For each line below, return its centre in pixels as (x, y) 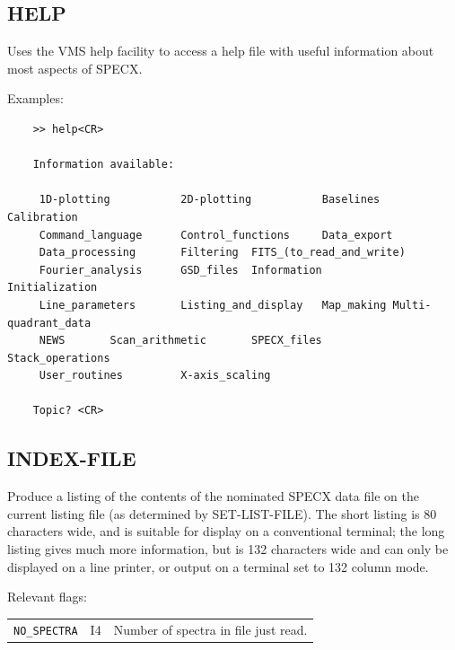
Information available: (104, 165)
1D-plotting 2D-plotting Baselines (210, 200)
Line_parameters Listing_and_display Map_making (213, 305)
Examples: (35, 98)
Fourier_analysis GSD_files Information (180, 270)
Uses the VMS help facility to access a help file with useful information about (221, 51)
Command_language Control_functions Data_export (216, 235)
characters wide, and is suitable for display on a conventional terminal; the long (226, 531)
